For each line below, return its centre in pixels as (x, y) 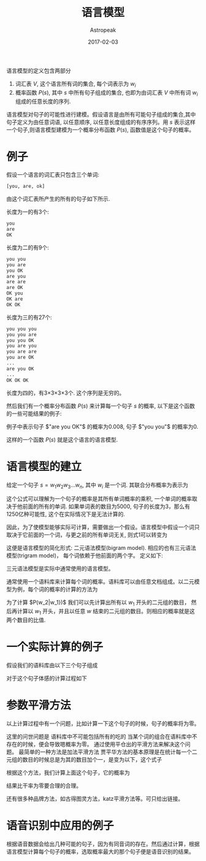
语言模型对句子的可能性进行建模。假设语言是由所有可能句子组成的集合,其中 (101, 114)
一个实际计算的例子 (55, 647)
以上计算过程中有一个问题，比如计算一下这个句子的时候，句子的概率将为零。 (103, 723)
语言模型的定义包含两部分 (39, 71)
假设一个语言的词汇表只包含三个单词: (53, 175)
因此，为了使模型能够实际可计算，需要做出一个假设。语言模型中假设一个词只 (103, 527)
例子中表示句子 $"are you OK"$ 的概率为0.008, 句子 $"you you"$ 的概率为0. (102, 427)
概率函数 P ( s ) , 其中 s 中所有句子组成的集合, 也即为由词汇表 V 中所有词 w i (106, 93)
